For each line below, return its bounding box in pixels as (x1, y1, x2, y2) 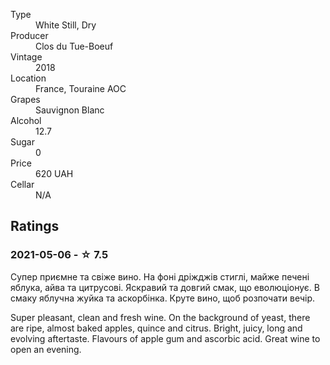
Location (10, 72, 47, 84)
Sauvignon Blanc (35, 104, 105, 116)
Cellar (10, 179, 35, 190)
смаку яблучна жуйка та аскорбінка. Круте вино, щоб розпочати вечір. (10, 292, 316, 304)
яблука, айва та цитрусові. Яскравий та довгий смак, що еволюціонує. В (10, 281, 320, 293)
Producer (10, 30, 49, 41)
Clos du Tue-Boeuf (35, 40, 114, 52)
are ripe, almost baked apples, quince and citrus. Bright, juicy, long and (10, 322, 303, 334)
